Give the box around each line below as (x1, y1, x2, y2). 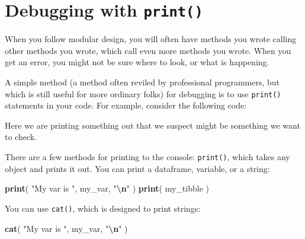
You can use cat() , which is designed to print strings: (5, 202, 201, 214)
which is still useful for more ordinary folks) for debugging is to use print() (5, 87, 281, 100)
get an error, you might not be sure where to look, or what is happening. (5, 56, 269, 68)
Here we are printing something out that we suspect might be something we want (5, 119, 300, 131)
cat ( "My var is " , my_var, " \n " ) (5, 222, 128, 234)
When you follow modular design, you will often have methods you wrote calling (5, 33, 297, 45)
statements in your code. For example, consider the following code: (5, 99, 247, 111)
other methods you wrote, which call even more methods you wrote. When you (5, 44, 291, 56)
